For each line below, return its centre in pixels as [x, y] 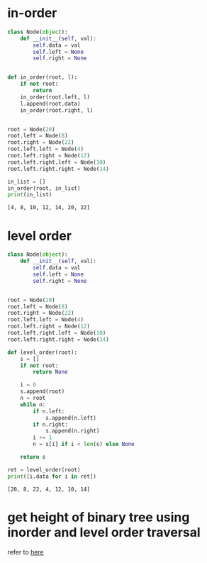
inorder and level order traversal [104, 532]
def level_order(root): [43, 352]
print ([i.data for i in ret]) [52, 476]
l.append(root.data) [50, 104]
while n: [33, 405]
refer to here [26, 552]
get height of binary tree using [99, 517]
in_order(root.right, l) [57, 110]
